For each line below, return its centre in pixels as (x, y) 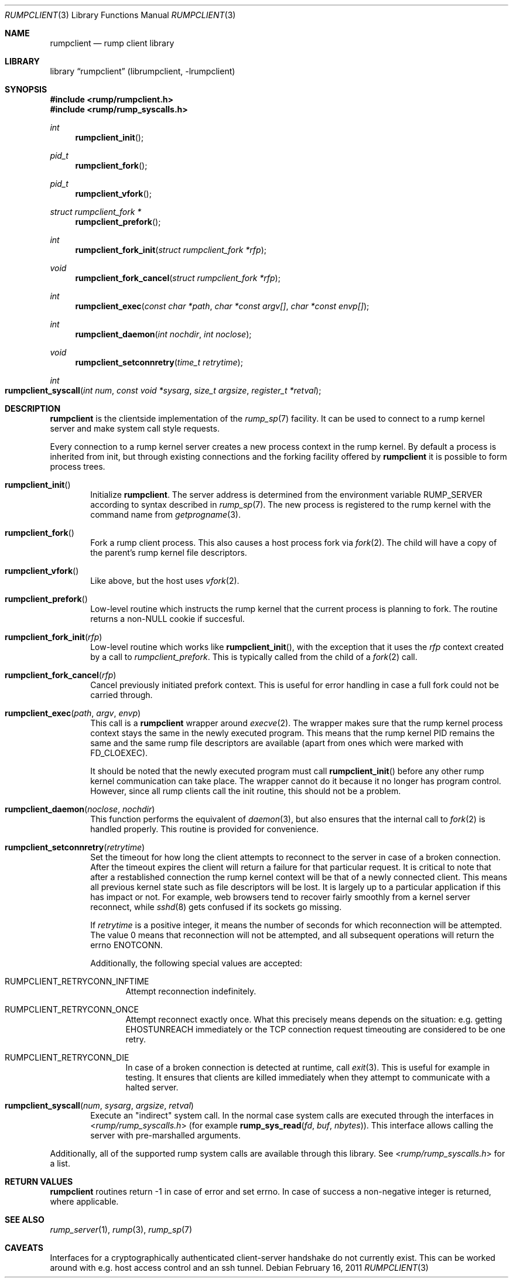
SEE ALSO (25, 1220)
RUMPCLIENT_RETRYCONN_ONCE (72, 1009)
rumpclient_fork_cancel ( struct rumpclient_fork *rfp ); (178, 278)
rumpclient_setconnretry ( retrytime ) (75, 847)
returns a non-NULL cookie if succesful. (167, 619)
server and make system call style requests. (135, 428)
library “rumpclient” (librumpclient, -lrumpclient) (143, 71)
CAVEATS (24, 1248)
